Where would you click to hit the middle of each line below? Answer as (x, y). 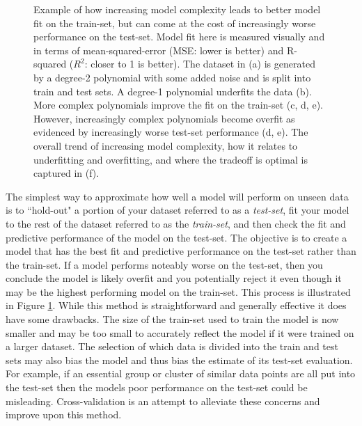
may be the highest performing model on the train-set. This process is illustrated (178, 291)
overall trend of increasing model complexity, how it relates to (166, 145)
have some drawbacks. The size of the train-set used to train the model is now (172, 319)
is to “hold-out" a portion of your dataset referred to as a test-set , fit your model (178, 210)
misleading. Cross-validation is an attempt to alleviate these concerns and (163, 401)
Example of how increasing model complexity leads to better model (177, 9)
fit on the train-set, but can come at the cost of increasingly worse (175, 23)
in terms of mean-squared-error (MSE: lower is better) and (159, 50)
